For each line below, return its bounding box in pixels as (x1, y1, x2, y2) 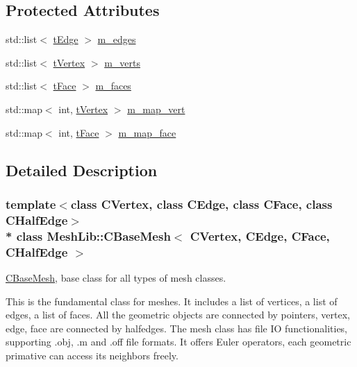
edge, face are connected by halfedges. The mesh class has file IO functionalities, (6, 321, 347, 335)
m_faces (95, 78, 131, 93)
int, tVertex (58, 101, 108, 116)
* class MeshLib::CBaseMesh (6, 227, 171, 244)
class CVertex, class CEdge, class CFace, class (70, 195, 333, 212)
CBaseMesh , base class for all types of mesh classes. (6, 270, 226, 284)
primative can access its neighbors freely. (6, 348, 178, 362)
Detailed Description (6, 159, 158, 180)
